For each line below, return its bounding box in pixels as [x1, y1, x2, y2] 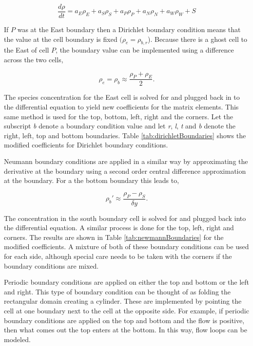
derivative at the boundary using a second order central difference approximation [4, 165, 246, 176]
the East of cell [4, 45, 49, 55]
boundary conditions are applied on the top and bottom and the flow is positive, [4, 315, 245, 325]
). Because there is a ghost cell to [148, 34, 247, 44]
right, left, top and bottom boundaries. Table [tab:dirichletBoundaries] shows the [4, 130, 246, 140]
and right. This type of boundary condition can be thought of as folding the [4, 286, 231, 296]
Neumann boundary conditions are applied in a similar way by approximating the [4, 156, 248, 166]
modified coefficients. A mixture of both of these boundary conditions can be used [4, 241, 249, 252]
